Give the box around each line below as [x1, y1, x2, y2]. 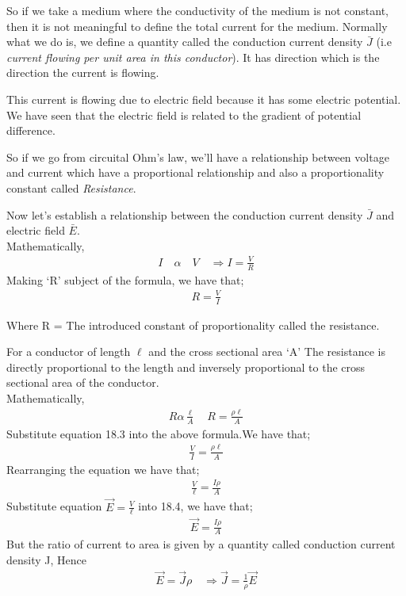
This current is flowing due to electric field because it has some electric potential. [6, 90, 401, 107]
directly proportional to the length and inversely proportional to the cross [6, 358, 366, 375]
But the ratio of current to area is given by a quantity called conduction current [6, 536, 396, 552]
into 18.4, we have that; [138, 498, 253, 514]
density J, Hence [6, 552, 86, 568]
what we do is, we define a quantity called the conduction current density [6, 33, 363, 50]
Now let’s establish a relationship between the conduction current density [6, 206, 363, 223]
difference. [6, 122, 56, 139]
